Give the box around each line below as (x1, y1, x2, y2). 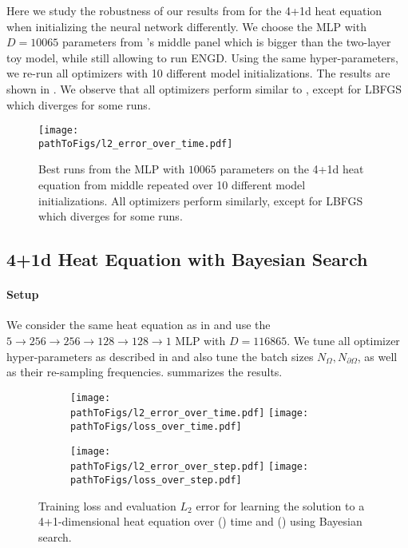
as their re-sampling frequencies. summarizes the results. (6, 363, 283, 380)
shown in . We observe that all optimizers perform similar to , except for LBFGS (6, 80, 402, 97)
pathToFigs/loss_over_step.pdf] (70, 475, 242, 486)
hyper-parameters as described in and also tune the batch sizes (6, 347, 314, 364)
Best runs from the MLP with (38, 161, 185, 177)
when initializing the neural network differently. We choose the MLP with (6, 18, 366, 34)
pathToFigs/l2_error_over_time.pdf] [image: (70, 407, 309, 419)
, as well (357, 347, 398, 364)
